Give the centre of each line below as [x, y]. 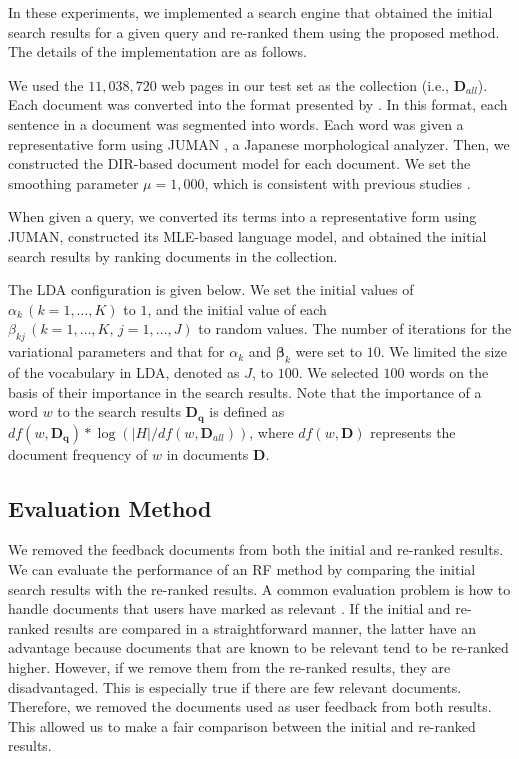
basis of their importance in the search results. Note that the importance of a [245, 391]
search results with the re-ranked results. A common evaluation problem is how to [259, 588]
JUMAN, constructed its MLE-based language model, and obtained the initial [247, 235]
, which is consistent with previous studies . [337, 182]
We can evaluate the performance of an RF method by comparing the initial [242, 568]
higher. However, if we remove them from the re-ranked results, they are [229, 666]
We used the [46, 84]
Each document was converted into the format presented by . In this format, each [258, 104]
